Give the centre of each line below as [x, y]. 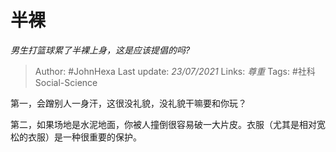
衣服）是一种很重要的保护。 [84, 137]
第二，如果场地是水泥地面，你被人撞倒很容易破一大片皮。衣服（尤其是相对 [163, 124]
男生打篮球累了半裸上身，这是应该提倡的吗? [100, 50]
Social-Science [66, 82]
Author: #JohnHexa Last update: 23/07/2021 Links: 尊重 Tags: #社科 [175, 71]
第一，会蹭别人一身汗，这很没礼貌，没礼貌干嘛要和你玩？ [128, 103]
